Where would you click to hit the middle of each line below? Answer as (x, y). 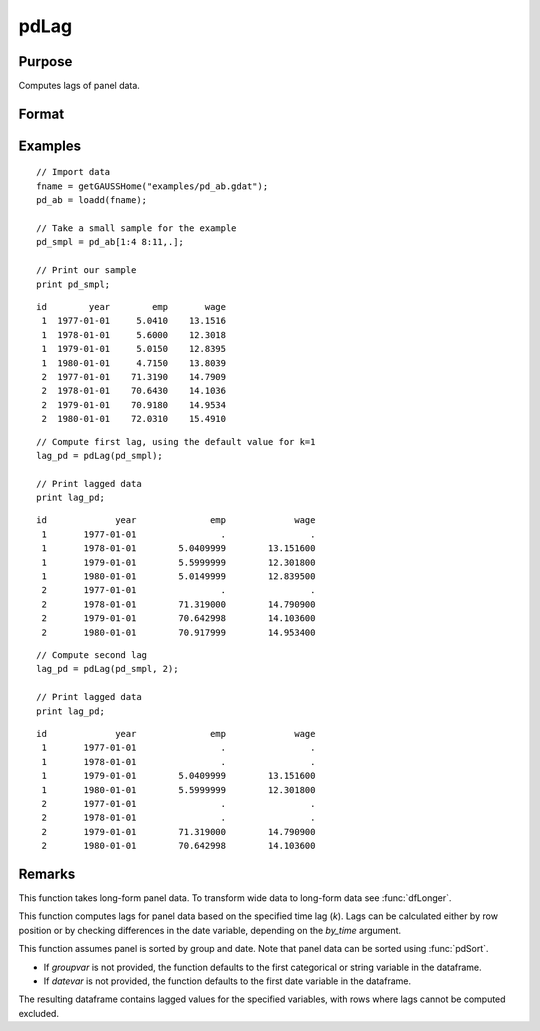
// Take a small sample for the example (136, 228)
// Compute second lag (92, 654)
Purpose (45, 61)
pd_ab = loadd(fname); (92, 200)
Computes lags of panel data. (79, 86)
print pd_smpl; (73, 284)
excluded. (39, 1013)
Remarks (47, 873)
